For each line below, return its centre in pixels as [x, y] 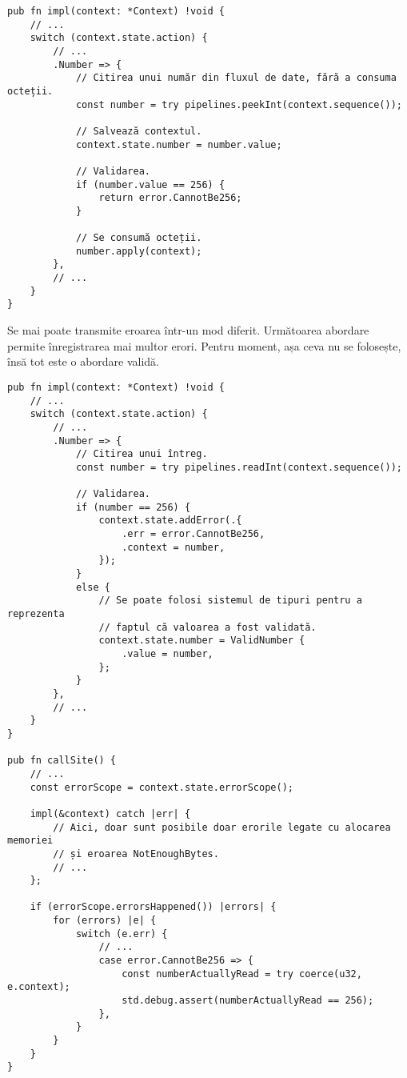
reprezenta [36, 614]
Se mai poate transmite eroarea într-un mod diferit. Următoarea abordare [188, 330]
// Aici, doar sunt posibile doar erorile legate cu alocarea [222, 827]
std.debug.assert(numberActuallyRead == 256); [248, 1001]
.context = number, [174, 547]
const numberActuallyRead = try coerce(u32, [242, 974]
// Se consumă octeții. [139, 238]
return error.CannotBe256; [170, 198]
